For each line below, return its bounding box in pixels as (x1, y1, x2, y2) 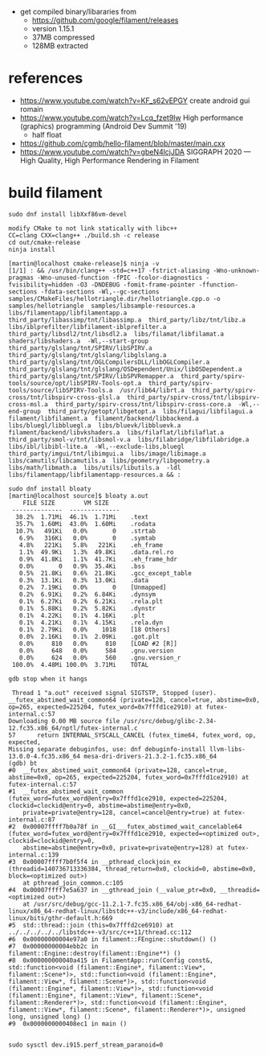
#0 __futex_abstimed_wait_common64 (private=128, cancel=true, (8, 766, 228, 775)
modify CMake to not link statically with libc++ (8, 224, 178, 232)
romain (19, 104, 44, 113)
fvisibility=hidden (8, 281, 74, 289)
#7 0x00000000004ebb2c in (8, 942, 99, 950)
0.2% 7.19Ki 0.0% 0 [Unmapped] (18, 583, 167, 591)
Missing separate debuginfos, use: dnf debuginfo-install (8, 745, 206, 753)
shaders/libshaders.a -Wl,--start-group (8, 337, 149, 345)
